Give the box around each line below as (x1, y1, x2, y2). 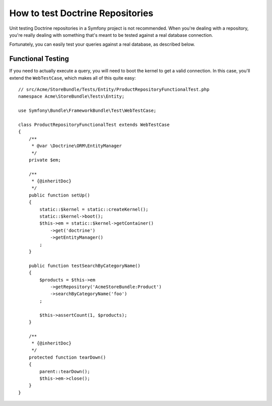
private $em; (28, 157, 61, 163)
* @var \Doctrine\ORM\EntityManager (31, 143, 122, 149)
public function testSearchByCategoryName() (28, 262, 141, 268)
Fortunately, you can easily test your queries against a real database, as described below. (9, 41, 195, 47)
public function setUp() (28, 192, 90, 198)
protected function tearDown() (28, 354, 106, 360)
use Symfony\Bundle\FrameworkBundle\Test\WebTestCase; (18, 108, 157, 113)
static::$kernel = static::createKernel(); (39, 207, 149, 212)
